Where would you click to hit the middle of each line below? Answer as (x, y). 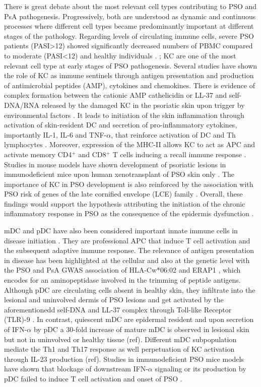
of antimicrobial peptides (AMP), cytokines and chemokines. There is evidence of (129, 85)
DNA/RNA (22, 105)
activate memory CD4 (38, 154)
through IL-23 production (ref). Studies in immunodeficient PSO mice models (124, 359)
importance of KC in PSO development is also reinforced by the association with (129, 184)
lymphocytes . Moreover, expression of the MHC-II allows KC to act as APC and (130, 144)
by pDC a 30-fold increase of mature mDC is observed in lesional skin (141, 329)
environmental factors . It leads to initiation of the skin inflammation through (124, 115)
